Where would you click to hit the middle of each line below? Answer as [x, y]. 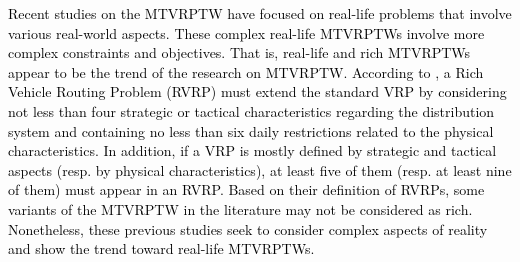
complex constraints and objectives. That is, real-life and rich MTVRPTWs [239, 52]
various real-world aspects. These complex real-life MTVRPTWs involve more [246, 32]
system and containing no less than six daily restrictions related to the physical [251, 130]
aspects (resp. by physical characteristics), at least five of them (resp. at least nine [260, 169]
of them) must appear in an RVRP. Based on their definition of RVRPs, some [246, 189]
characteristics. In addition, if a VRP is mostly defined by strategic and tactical [252, 150]
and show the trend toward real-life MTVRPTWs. [161, 248]
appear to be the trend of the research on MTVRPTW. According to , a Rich [246, 71]
